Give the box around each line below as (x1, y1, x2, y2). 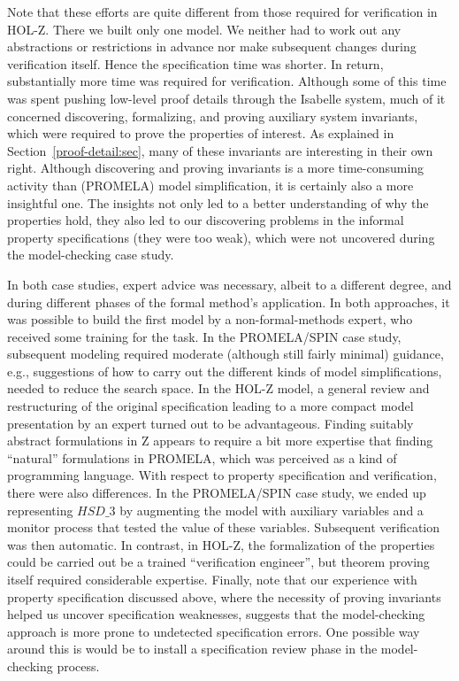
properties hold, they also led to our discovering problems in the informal (7, 211, 404, 229)
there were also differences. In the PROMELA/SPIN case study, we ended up (7, 484, 426, 502)
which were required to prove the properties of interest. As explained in (7, 124, 394, 143)
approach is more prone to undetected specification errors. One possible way (7, 622, 420, 640)
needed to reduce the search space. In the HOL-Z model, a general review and (7, 379, 430, 398)
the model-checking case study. (7, 245, 174, 264)
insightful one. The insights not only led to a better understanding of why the (7, 193, 429, 212)
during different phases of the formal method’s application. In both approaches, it (7, 292, 450, 311)
